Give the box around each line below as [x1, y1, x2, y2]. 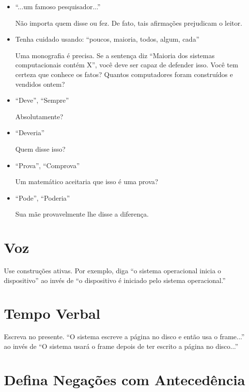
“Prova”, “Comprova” [15, 160, 80, 170]
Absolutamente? [15, 111, 63, 121]
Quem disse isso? [15, 143, 66, 154]
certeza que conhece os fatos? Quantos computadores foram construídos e [15, 69, 233, 79]
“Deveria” [15, 127, 45, 138]
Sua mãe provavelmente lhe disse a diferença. [15, 209, 149, 219]
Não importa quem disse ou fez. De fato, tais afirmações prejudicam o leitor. [15, 17, 242, 28]
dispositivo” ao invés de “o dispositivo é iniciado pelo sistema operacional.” [4, 275, 226, 285]
